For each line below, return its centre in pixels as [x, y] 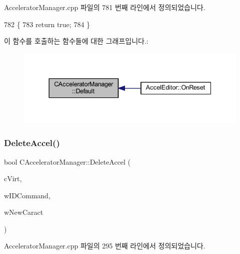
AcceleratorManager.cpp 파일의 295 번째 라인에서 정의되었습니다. [105, 246]
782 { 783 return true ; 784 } [47, 24]
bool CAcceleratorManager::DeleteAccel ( [67, 161]
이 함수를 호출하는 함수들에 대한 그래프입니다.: [76, 41]
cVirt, [13, 178]
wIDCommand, [27, 195]
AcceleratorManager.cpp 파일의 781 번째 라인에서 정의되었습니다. [105, 7]
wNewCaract [24, 212]
